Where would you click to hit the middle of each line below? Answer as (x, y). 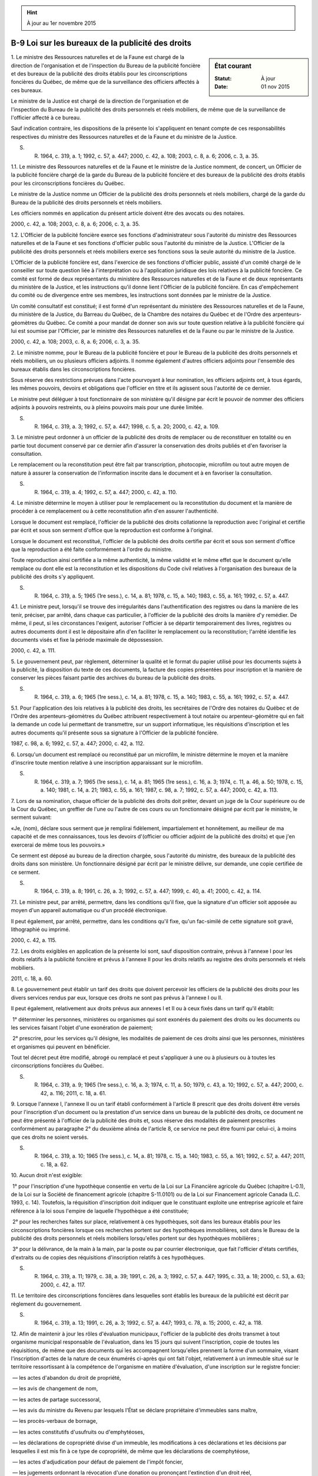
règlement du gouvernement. (46, 1304)
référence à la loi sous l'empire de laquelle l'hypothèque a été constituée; (100, 1211)
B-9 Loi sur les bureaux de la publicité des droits (101, 43)
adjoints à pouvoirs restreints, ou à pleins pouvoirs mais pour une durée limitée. (107, 407)
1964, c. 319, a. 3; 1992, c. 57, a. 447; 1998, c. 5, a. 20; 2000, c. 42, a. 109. (130, 426)
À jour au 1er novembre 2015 (62, 23)
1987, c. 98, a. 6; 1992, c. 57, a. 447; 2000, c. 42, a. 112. (78, 743)
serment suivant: (31, 817)
